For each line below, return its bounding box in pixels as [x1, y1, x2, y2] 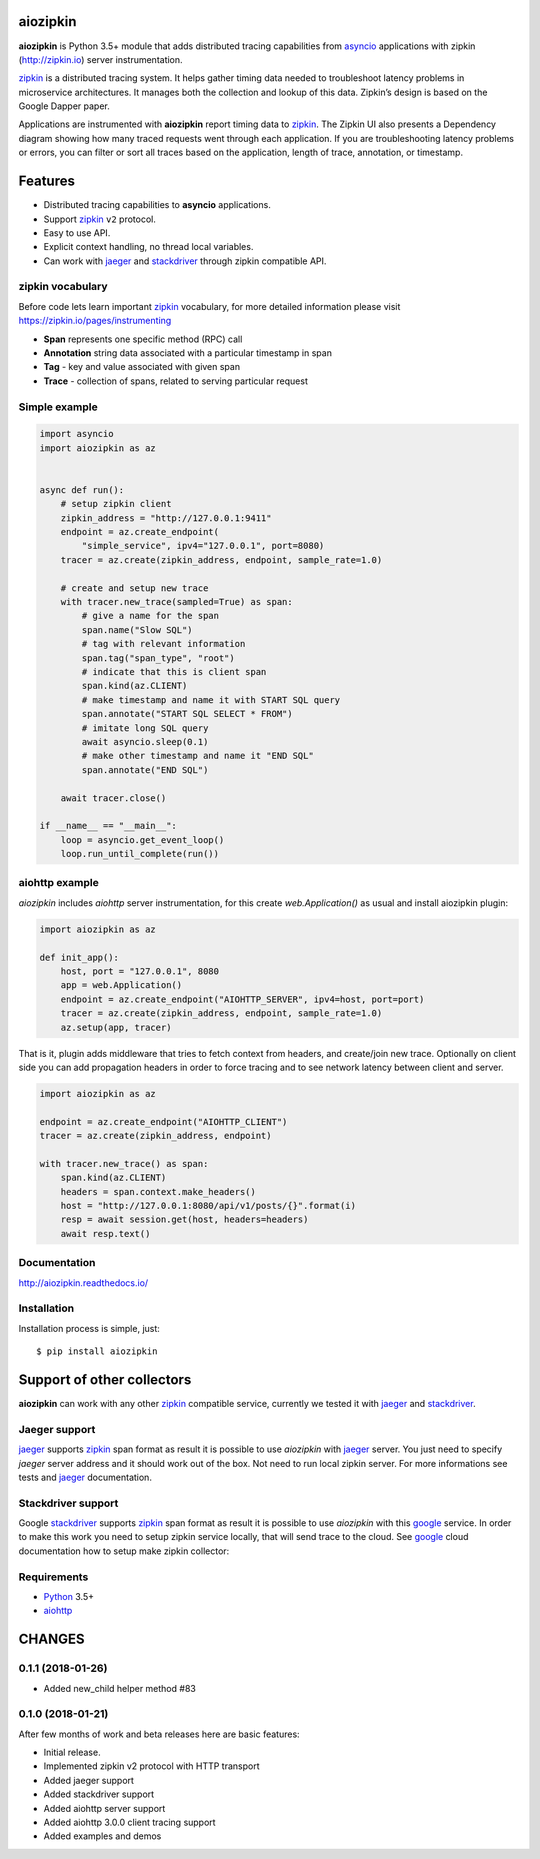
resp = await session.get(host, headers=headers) [60, 1214, 309, 1225]
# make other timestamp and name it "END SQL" [81, 750, 314, 762]
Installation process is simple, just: [18, 1322, 160, 1334]
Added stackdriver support [43, 1788, 155, 1800]
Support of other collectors [18, 1371, 192, 1388]
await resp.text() [60, 1228, 151, 1239]
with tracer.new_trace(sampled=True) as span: [60, 596, 294, 608]
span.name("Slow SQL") [81, 624, 194, 635]
